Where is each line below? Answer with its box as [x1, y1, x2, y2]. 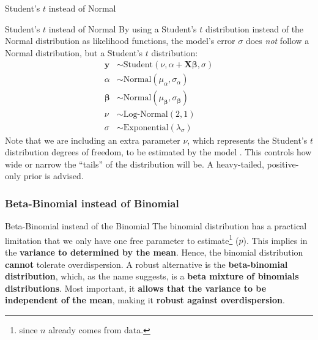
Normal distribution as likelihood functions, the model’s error [5, 34, 235, 47]
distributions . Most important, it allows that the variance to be [5, 281, 267, 294]
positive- [267, 157, 299, 170]
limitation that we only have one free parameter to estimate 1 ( [5, 232, 239, 246]
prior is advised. [23, 169, 84, 182]
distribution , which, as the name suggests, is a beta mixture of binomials [5, 270, 299, 283]
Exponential [123, 123, 169, 132]
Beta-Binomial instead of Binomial [5, 195, 179, 210]
